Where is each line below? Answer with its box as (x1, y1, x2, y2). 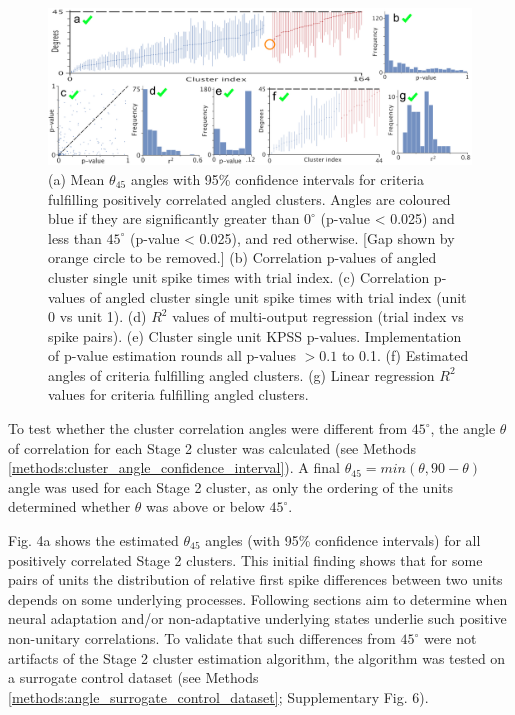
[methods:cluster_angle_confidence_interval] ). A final (8, 457, 340, 478)
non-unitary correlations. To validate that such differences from (8, 628, 396, 648)
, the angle (430, 418, 496, 439)
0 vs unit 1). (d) (48, 306, 147, 327)
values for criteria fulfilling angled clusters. (48, 384, 309, 405)
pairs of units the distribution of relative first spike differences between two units (8, 569, 503, 590)
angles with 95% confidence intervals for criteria (130, 168, 425, 189)
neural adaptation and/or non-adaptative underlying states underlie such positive (8, 608, 507, 629)
